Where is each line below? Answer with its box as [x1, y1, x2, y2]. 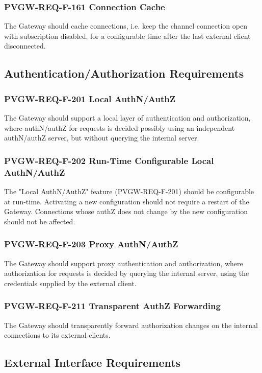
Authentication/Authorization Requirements [4, 65, 244, 81]
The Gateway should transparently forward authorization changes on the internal [4, 319, 258, 330]
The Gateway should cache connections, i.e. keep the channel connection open [4, 20, 247, 31]
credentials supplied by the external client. [4, 277, 137, 288]
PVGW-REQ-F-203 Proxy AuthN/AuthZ [4, 238, 178, 250]
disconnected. [4, 40, 46, 51]
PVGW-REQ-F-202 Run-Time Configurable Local [4, 154, 214, 167]
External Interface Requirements [4, 355, 181, 370]
